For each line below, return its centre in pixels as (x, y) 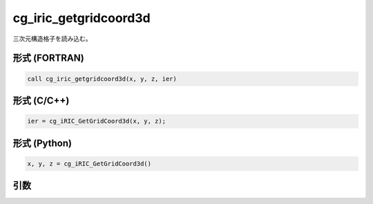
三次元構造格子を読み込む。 (52, 39)
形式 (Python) (42, 143)
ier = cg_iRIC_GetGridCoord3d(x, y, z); (96, 121)
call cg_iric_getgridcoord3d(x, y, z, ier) (102, 79)
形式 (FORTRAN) (48, 58)
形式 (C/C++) (41, 100)
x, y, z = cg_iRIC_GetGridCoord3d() (89, 163)
